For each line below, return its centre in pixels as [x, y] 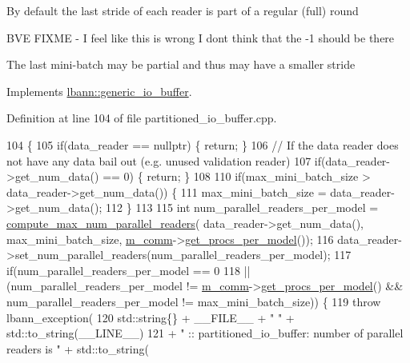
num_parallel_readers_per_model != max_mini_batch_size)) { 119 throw [194, 301]
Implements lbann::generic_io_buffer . [99, 91]
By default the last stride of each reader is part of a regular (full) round [183, 10]
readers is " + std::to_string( [78, 348]
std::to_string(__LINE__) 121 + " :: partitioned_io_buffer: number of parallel [205, 333]
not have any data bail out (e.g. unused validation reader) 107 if [164, 160]
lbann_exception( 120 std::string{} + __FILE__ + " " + [151, 317]
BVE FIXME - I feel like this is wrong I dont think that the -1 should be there [201, 37]
